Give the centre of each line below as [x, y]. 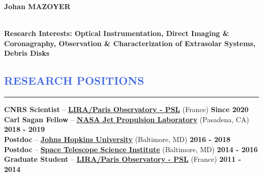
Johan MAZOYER [37, 6]
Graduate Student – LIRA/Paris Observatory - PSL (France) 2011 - [123, 159]
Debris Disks [27, 53]
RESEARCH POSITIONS [74, 80]
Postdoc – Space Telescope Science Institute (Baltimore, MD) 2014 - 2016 [131, 149]
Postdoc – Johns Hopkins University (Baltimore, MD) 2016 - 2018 [117, 139]
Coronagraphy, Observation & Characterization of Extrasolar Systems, [130, 43]
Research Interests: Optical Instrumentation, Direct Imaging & [117, 33]
